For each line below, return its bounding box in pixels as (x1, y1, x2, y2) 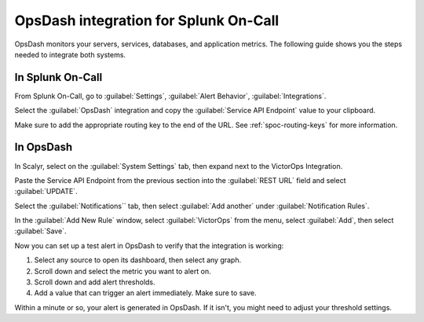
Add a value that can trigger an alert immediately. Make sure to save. (34, 288, 257, 298)
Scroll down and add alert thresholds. (34, 277, 156, 287)
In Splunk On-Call (14, 71, 103, 84)
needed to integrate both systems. (14, 49, 126, 59)
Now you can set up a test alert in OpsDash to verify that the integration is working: (14, 240, 284, 251)
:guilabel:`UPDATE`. (14, 187, 78, 196)
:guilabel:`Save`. (14, 226, 67, 236)
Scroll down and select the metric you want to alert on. (34, 266, 211, 276)
